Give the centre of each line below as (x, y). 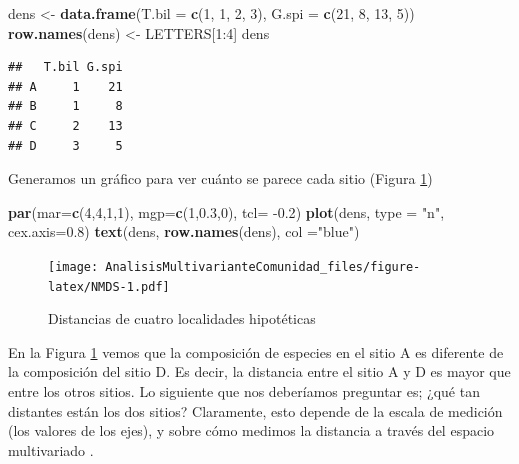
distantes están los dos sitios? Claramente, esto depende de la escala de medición (255, 410)
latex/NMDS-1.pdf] (109, 286)
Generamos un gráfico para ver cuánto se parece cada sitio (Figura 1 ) (220, 178)
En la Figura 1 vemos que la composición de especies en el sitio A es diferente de (256, 351)
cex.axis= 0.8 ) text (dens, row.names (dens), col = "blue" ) (184, 231)
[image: (73, 266)
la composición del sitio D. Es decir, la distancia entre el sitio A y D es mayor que (259, 371)
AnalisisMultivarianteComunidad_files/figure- (263, 266)
